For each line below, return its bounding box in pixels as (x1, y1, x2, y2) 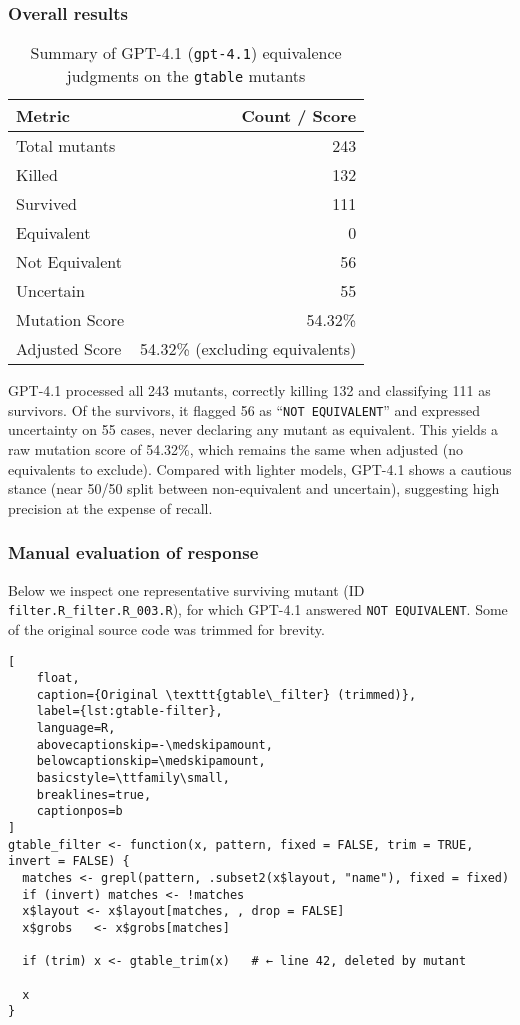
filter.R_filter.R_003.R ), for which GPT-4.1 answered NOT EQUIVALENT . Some (8, 599, 508, 620)
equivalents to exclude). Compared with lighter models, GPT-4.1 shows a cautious (8, 458, 512, 479)
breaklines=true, (36, 787, 152, 802)
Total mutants (16, 134, 116, 158)
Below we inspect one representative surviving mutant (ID (8, 579, 365, 600)
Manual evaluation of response (8, 540, 259, 565)
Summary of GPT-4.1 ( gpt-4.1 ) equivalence (30, 41, 342, 65)
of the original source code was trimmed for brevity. (8, 618, 325, 639)
